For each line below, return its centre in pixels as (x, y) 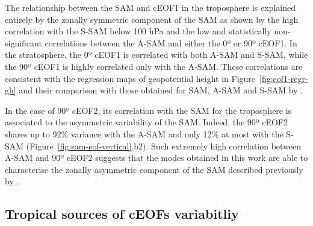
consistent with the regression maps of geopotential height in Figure (130, 78)
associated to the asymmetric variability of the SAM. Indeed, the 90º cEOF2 (147, 122)
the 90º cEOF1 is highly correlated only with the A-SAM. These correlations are (154, 66)
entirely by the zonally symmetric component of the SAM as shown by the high (152, 19)
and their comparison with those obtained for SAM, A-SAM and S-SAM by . (161, 90)
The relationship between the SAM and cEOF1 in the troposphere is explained (150, 7)
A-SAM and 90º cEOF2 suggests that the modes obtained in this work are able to (156, 158)
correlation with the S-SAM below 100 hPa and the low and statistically (138, 31)
